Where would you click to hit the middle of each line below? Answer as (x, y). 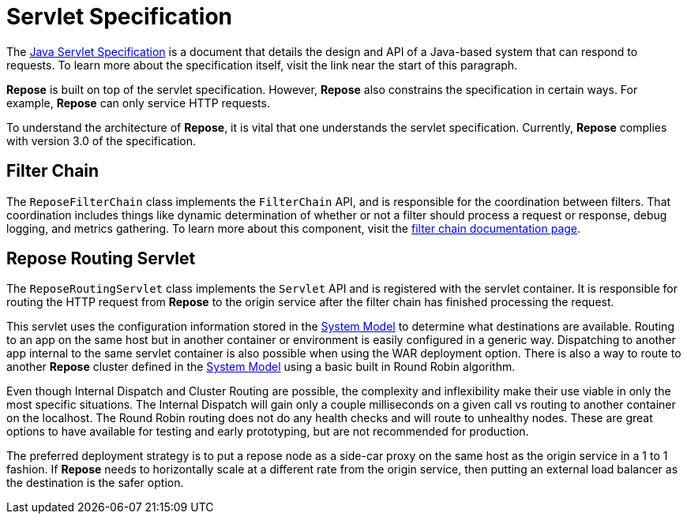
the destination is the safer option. (95, 483)
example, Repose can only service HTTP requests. (138, 103)
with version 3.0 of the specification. (101, 140)
